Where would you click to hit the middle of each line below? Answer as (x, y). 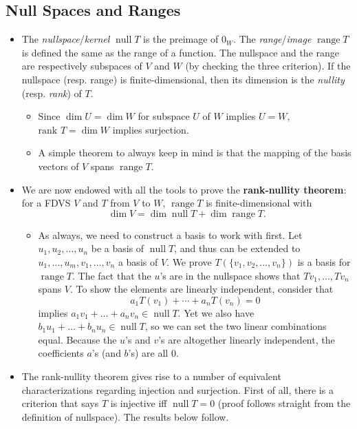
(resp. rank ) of (52, 93)
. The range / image (272, 39)
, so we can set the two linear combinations (236, 326)
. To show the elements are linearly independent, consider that (202, 289)
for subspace (164, 116)
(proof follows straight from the (284, 403)
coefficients (61, 353)
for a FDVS (46, 203)
